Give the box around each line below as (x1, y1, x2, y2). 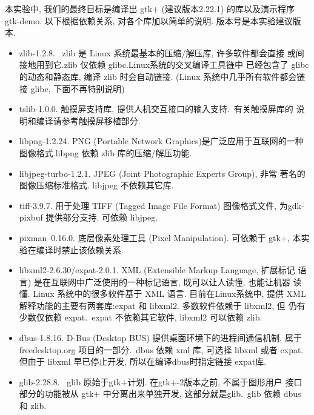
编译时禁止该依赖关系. (36, 243, 124, 256)
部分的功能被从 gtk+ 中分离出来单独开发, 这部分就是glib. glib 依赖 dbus (19, 387, 301, 400)
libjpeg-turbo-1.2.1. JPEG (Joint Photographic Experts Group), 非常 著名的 (19, 167, 306, 179)
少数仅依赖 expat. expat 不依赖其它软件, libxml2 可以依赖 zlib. (19, 311, 262, 324)
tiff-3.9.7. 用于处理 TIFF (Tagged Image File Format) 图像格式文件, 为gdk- (19, 199, 304, 211)
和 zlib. (19, 399, 47, 412)
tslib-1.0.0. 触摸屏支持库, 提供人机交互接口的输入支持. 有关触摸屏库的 (19, 102, 293, 115)
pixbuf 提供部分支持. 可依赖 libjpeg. (19, 211, 158, 224)
